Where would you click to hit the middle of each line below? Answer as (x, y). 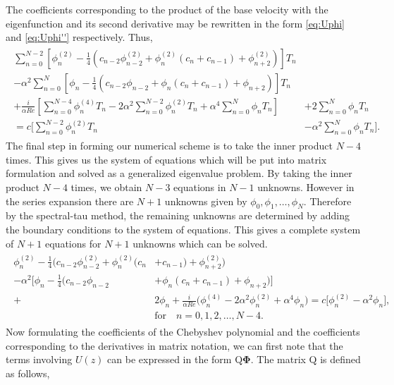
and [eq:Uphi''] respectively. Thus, (79, 37)
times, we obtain (106, 187)
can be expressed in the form (170, 359)
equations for (73, 243)
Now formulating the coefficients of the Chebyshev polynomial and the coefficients (183, 332)
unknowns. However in (306, 187)
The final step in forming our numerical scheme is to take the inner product (169, 146)
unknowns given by (206, 201)
